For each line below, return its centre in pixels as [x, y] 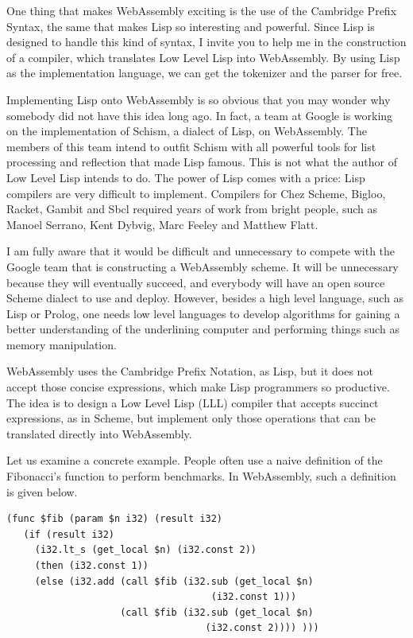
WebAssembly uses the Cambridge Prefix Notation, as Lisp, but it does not [190, 371]
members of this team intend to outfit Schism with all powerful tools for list [191, 146]
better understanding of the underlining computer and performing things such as [203, 329]
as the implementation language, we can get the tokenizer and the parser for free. [205, 73]
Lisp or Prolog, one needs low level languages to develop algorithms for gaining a [203, 313]
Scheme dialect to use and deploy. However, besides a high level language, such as [205, 298]
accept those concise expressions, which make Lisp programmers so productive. [198, 387]
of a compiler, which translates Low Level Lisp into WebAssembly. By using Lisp [203, 57]
